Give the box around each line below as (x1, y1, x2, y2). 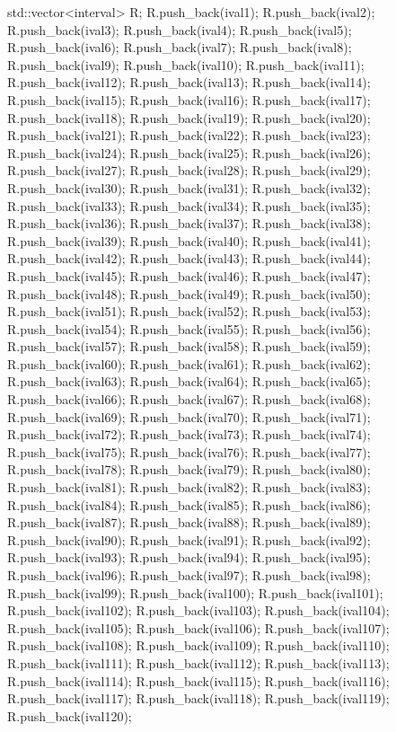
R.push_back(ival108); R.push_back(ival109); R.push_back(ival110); (7, 636, 390, 655)
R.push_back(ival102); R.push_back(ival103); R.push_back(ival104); (7, 601, 390, 620)
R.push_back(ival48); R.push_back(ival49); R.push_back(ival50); (7, 284, 371, 303)
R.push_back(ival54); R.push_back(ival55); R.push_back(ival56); (7, 319, 371, 338)
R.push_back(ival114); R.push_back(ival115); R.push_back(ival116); (7, 671, 390, 690)
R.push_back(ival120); (7, 706, 132, 725)
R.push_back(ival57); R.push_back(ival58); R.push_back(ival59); (7, 337, 371, 356)
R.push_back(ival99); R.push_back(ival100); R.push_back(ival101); (7, 583, 383, 602)
